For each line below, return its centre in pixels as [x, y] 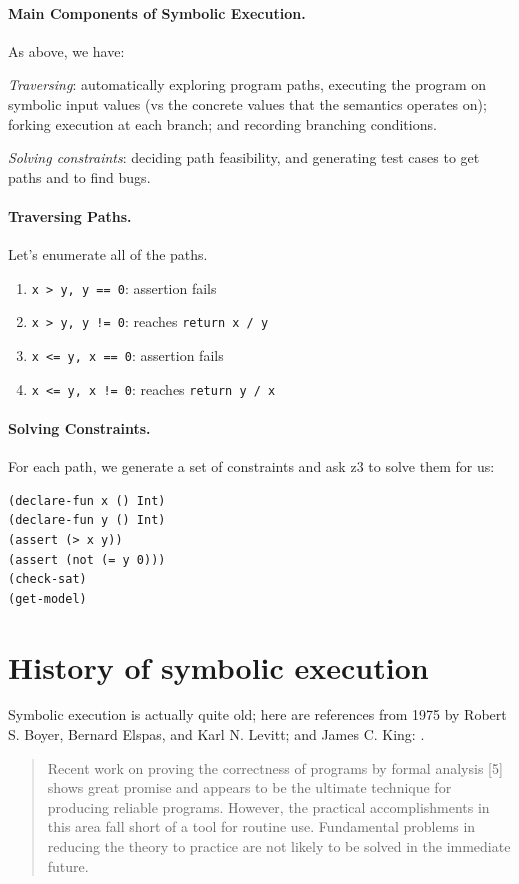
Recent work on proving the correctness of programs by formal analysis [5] [275, 767]
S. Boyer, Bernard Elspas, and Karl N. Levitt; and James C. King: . [216, 734]
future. [68, 865]
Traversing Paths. [70, 215]
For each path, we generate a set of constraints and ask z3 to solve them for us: [251, 466]
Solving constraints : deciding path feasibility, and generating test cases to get [244, 157]
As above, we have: [66, 50]
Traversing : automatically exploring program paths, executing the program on [247, 84]
